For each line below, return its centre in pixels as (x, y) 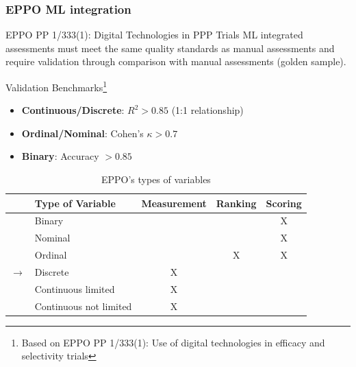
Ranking (236, 203)
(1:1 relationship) (207, 110)
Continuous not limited (83, 306)
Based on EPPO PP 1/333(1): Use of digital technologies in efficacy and (173, 342)
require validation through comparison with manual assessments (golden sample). (176, 61)
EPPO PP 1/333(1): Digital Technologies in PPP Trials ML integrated (154, 35)
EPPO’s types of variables (156, 179)
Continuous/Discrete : (73, 110)
